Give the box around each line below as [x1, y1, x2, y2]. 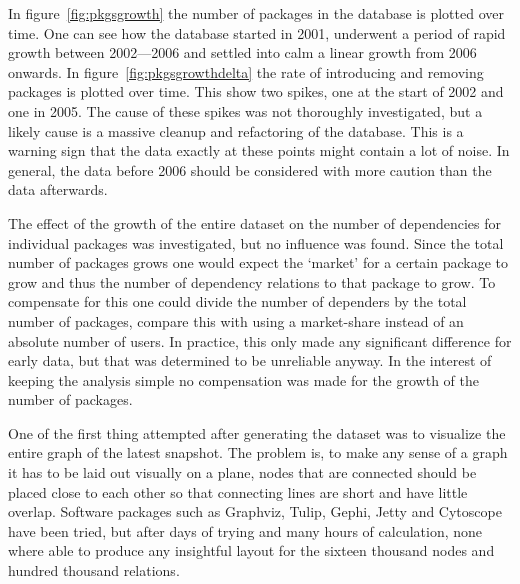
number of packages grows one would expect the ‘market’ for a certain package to [8, 252, 509, 273]
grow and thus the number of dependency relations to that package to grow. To [8, 271, 496, 292]
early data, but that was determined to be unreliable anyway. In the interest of [8, 350, 492, 371]
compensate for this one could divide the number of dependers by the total [8, 291, 467, 312]
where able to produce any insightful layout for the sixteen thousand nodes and [8, 540, 495, 561]
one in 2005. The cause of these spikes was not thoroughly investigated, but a [8, 100, 483, 121]
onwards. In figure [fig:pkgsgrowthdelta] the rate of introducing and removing [8, 61, 484, 82]
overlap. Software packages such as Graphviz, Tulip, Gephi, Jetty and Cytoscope [8, 501, 502, 522]
